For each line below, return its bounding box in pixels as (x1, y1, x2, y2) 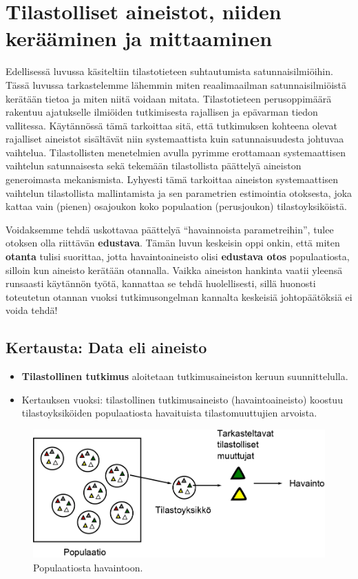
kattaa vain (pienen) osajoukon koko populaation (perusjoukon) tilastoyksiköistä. (6, 199, 347, 213)
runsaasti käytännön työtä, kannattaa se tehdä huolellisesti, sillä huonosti (6, 276, 316, 291)
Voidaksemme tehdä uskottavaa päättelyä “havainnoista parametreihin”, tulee (6, 222, 334, 236)
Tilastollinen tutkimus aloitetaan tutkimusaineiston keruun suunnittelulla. (21, 369, 348, 383)
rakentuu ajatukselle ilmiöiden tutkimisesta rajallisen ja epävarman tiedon (6, 105, 318, 119)
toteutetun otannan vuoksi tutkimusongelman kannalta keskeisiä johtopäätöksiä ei (6, 289, 352, 304)
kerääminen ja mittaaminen (6, 24, 273, 52)
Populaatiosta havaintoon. (33, 560, 143, 574)
